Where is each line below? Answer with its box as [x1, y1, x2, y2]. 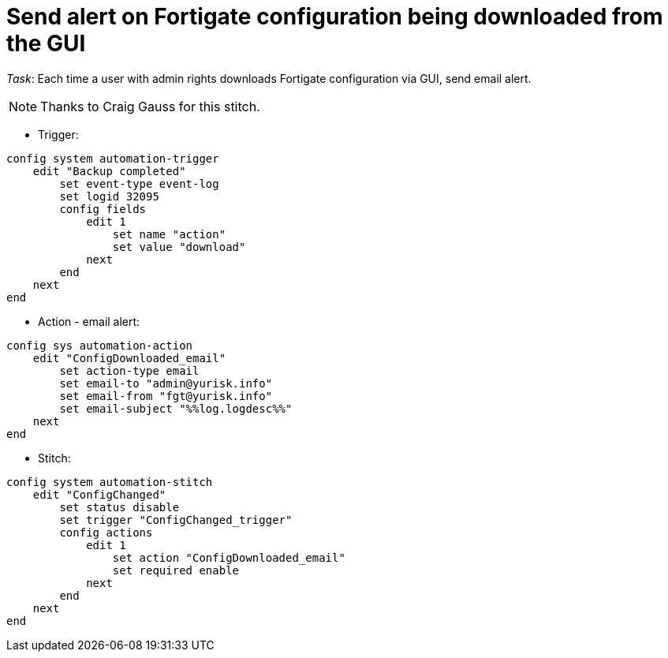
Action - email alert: [38, 314, 140, 328]
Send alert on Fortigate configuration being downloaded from [6, 3, 663, 30]
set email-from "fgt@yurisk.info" [59, 389, 273, 402]
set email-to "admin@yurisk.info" [59, 376, 273, 390]
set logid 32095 [59, 189, 159, 203]
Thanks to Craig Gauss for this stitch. [40, 98, 260, 114]
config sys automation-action [6, 338, 193, 352]
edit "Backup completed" [32, 164, 186, 178]
